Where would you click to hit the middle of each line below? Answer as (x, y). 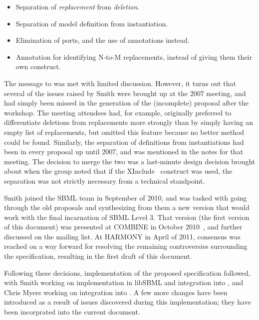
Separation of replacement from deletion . (78, 6)
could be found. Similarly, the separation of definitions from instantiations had (124, 142)
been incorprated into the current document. (72, 312)
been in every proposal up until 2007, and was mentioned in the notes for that (124, 152)
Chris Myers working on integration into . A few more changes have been (116, 292)
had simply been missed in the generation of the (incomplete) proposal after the (127, 103)
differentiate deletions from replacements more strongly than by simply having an (129, 122)
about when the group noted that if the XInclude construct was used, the (118, 171)
